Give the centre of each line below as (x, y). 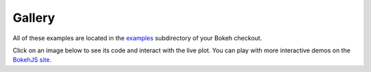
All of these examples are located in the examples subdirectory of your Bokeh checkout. (137, 38)
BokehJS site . (32, 60)
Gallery (34, 18)
